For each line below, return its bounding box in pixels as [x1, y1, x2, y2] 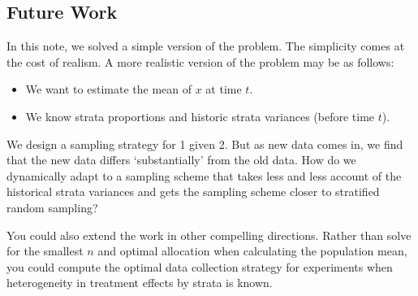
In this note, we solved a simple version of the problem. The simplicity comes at [6, 37, 405, 54]
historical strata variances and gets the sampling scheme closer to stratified [6, 183, 380, 200]
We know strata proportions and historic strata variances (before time [25, 107, 375, 124]
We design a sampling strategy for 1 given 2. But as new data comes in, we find [6, 135, 403, 152]
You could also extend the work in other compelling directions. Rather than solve [6, 226, 412, 243]
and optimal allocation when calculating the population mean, [97, 242, 407, 259]
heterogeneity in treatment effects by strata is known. [6, 274, 273, 291]
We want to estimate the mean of [25, 81, 192, 98]
